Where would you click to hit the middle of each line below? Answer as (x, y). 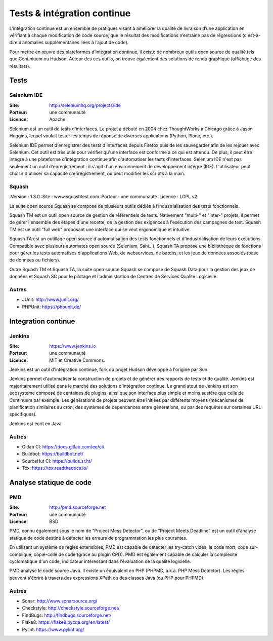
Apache (57, 120)
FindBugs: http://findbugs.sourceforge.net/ (67, 615)
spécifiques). (23, 414)
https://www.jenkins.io (73, 346)
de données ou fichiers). (35, 260)
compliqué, (21, 554)
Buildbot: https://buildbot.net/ (53, 454)
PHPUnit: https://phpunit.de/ (52, 307)
